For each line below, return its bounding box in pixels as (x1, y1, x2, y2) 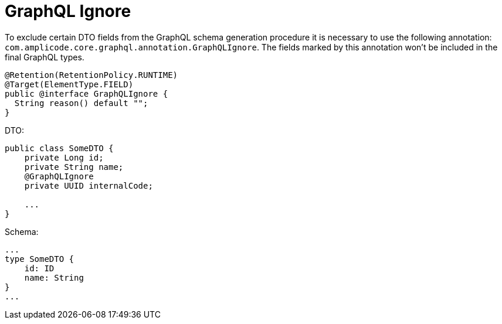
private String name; (24, 162, 124, 172)
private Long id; (24, 152, 104, 162)
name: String (24, 272, 84, 282)
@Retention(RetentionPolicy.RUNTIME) (5, 70, 178, 80)
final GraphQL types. (5, 52, 84, 62)
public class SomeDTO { (5, 143, 114, 153)
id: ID (24, 263, 55, 273)
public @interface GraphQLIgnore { (5, 88, 168, 98)
